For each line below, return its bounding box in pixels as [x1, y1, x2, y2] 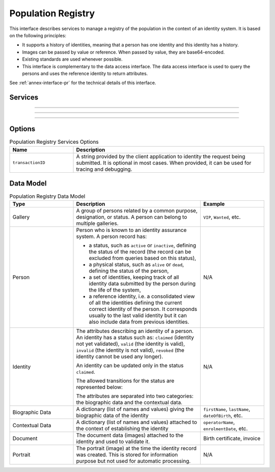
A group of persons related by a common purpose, [76, 207, 198, 214]
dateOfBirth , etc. [203, 412, 243, 419]
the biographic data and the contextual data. [76, 399, 183, 406]
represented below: [76, 384, 123, 391]
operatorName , [203, 418, 235, 426]
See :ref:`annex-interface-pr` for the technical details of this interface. [9, 80, 156, 86]
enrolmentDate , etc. [203, 425, 248, 432]
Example [203, 200, 225, 207]
